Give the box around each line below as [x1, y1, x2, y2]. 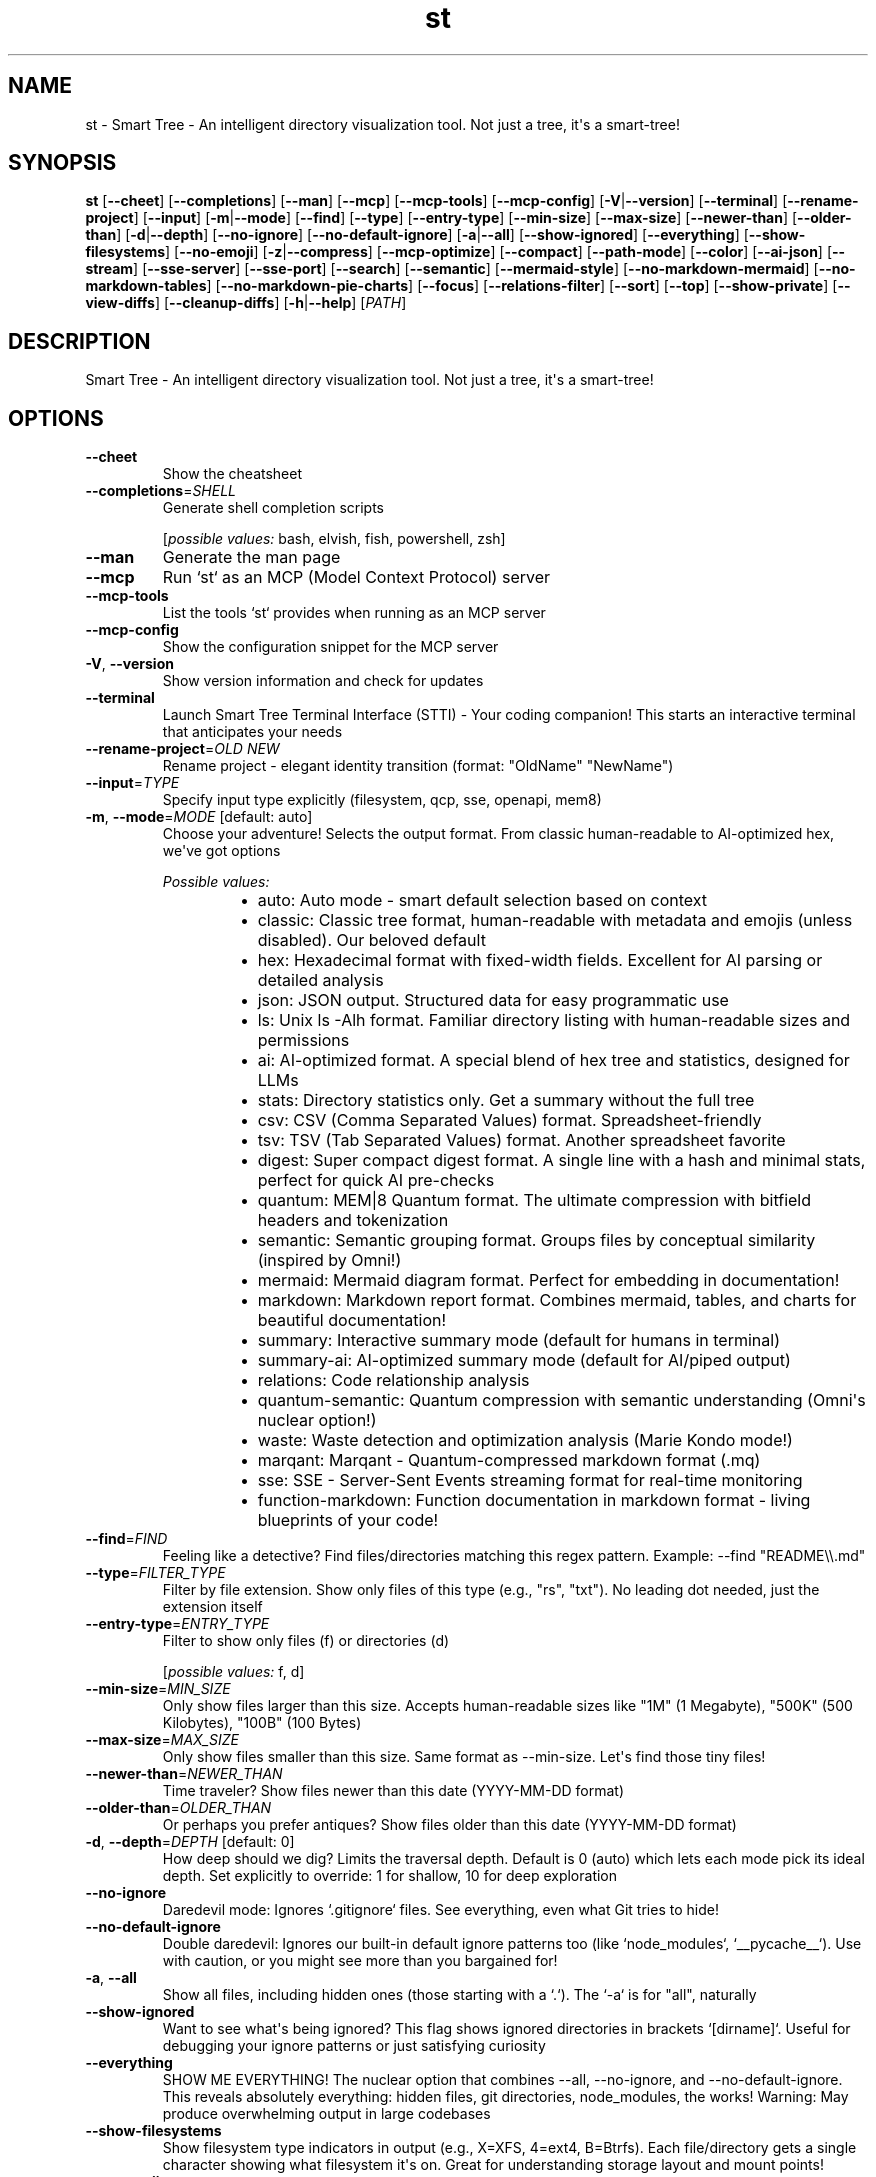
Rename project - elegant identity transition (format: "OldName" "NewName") [162, 757, 674, 775]
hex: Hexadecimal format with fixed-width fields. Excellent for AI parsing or [257, 950, 823, 971]
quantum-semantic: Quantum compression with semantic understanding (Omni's [257, 1390, 866, 1411]
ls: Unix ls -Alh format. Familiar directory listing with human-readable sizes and [257, 1010, 851, 1031]
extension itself [162, 1598, 263, 1616]
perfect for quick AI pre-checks [257, 1170, 495, 1191]
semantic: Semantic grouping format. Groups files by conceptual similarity [257, 1230, 816, 1251]
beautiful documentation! [257, 1310, 447, 1331]
